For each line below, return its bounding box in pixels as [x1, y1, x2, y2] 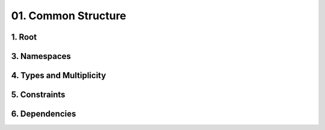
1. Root [11, 32, 37, 42]
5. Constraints [11, 90, 66, 100]
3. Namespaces [11, 51, 72, 61]
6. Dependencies [11, 109, 76, 119]
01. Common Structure [11, 9, 126, 22]
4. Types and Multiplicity [11, 70, 107, 81]
